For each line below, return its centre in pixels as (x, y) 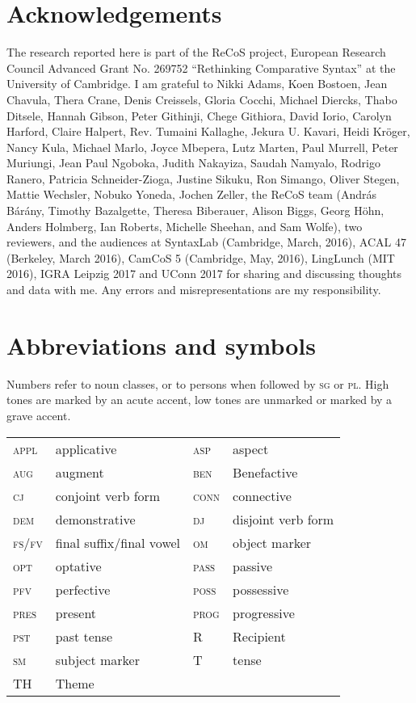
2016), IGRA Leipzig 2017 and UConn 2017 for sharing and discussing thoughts (204, 274)
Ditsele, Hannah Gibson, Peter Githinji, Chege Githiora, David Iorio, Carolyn (199, 115)
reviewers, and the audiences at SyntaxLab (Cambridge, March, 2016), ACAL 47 (206, 242)
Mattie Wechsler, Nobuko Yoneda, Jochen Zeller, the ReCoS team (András (191, 194)
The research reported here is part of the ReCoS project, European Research (196, 52)
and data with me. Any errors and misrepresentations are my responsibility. (194, 290)
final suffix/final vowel (118, 542)
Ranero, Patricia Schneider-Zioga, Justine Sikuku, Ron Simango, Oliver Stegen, (203, 178)
